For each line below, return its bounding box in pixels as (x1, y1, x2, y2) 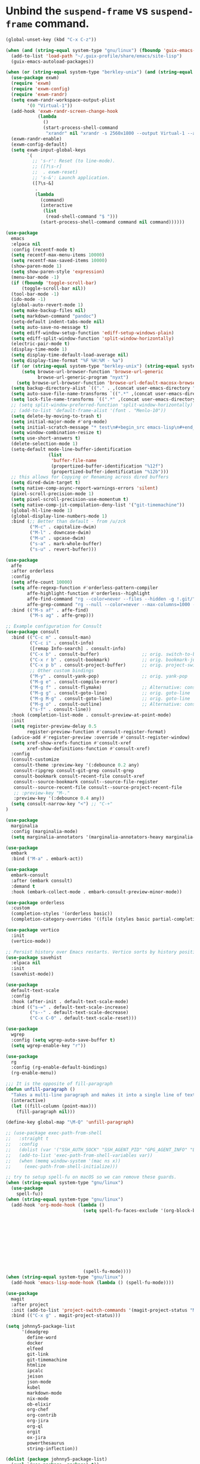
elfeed (27, 1345, 44, 1352)
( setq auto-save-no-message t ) (11, 324, 89, 330)
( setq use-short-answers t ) (11, 435, 81, 441)
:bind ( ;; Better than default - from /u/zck (11, 518, 127, 525)
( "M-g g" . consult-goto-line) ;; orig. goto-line (29, 690, 190, 696)
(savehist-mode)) (11, 971, 54, 977)
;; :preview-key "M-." (13, 790, 70, 796)
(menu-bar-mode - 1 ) (11, 274, 60, 280)
